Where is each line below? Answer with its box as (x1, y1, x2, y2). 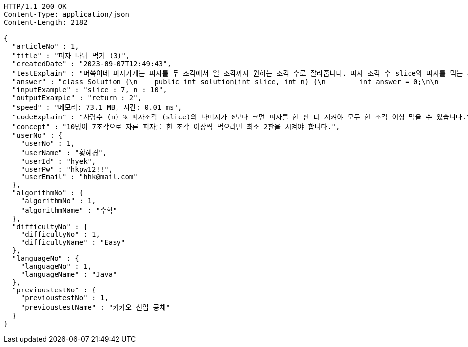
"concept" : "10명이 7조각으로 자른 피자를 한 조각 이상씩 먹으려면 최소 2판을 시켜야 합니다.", (12, 123, 340, 131)
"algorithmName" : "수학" (20, 206, 117, 214)
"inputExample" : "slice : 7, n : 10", (12, 86, 167, 94)
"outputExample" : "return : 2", (12, 94, 142, 102)
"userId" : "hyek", (20, 157, 96, 165)
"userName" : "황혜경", (20, 149, 107, 157)
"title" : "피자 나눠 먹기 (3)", (12, 52, 130, 59)
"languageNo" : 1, (20, 262, 92, 270)
